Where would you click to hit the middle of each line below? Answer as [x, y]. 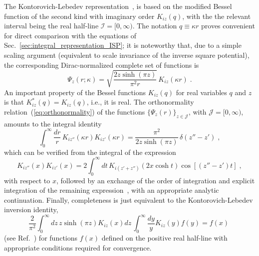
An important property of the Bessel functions [75, 92]
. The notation [155, 26]
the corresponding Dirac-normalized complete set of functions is [102, 64]
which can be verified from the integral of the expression [90, 152]
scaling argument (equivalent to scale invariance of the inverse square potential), [127, 55]
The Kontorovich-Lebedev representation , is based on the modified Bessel [118, 6]
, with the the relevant [217, 16]
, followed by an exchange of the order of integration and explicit [155, 180]
